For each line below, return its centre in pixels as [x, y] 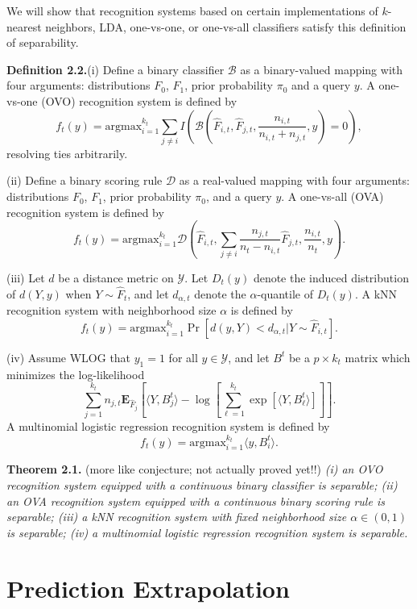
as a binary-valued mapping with [322, 69]
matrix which [378, 357]
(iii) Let [26, 277]
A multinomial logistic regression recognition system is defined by [168, 426]
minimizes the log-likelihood [76, 374]
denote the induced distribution [331, 277]
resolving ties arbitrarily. [67, 153]
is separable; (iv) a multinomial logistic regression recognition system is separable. [207, 532]
